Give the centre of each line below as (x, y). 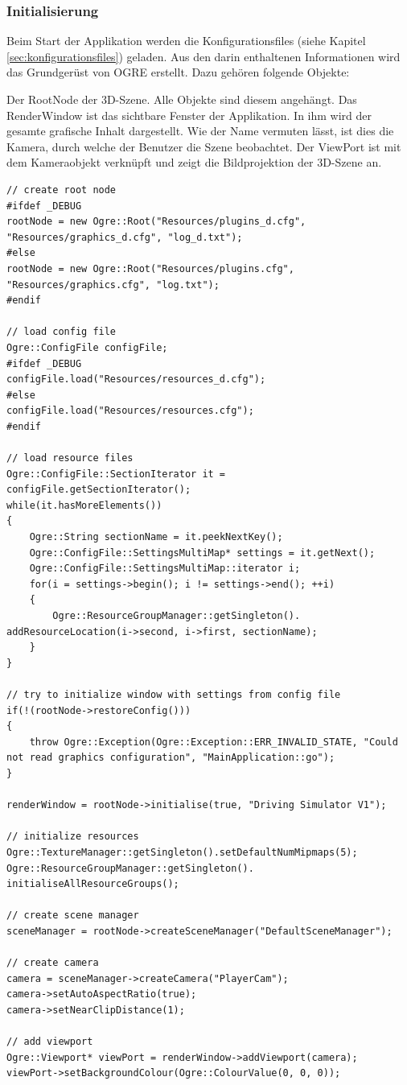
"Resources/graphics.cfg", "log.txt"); (113, 285)
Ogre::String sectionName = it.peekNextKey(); (156, 537)
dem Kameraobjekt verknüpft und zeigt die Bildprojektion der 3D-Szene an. (194, 162)
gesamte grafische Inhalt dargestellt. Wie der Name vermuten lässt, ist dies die (200, 131)
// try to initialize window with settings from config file (174, 694)
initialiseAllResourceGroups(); (93, 884)
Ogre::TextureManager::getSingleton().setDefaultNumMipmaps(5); (182, 852)
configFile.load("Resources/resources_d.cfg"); (136, 380)
